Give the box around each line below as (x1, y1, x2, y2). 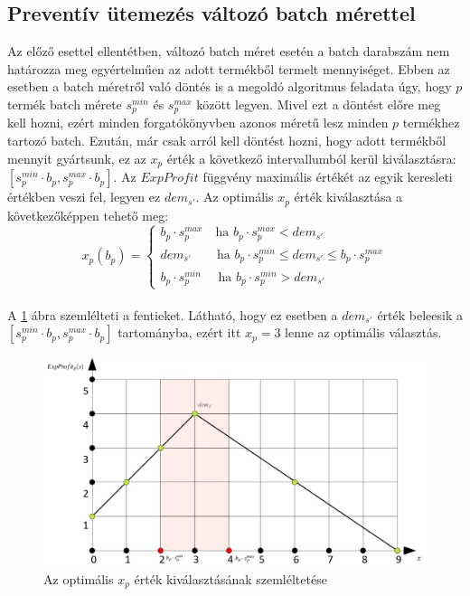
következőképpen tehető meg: (7, 205, 169, 224)
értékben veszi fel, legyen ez (7, 187, 161, 206)
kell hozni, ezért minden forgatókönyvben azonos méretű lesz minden (7, 113, 389, 132)
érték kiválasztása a (294, 187, 403, 206)
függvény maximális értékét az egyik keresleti (202, 167, 453, 186)
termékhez (402, 113, 460, 132)
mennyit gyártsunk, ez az (7, 148, 146, 167)
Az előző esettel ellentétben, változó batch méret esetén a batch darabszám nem (7, 42, 450, 61)
